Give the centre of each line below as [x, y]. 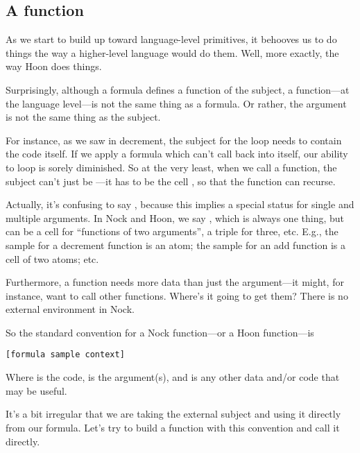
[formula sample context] [65, 355]
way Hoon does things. [54, 66]
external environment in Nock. [70, 309]
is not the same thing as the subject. [83, 117]
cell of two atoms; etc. [52, 258]
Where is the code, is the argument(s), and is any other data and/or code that [173, 377]
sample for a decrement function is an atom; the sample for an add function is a [176, 245]
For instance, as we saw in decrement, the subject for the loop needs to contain [174, 140]
